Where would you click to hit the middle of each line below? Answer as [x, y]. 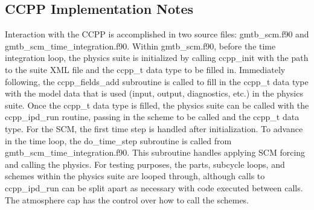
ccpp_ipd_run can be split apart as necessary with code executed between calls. [154, 187]
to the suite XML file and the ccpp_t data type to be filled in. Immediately [145, 69]
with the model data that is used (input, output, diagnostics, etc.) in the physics [154, 93]
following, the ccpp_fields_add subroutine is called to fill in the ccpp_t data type [157, 81]
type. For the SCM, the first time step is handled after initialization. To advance [154, 128]
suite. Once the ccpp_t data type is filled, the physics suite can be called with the [157, 105]
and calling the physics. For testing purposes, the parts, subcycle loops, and [145, 164]
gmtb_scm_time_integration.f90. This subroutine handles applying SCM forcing [155, 152]
